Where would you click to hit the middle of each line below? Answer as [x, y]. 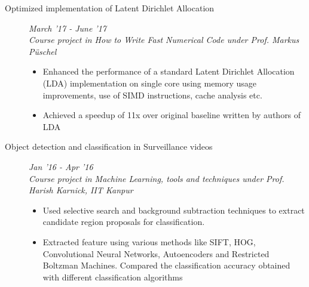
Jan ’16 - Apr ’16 [61, 166]
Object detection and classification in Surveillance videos [109, 146]
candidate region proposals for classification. [124, 222]
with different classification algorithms [113, 277]
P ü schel [43, 51]
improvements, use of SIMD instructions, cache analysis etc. [152, 95]
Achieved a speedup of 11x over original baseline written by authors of [172, 115]
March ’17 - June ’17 [68, 28]
